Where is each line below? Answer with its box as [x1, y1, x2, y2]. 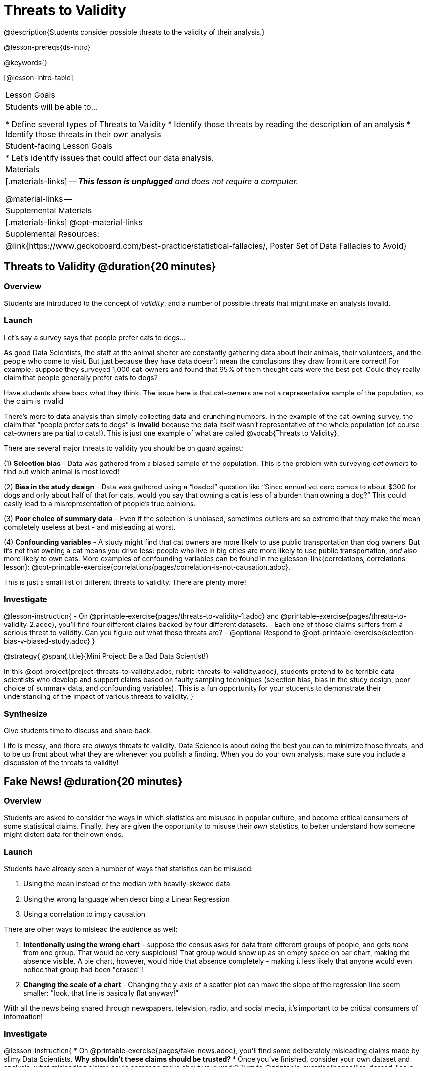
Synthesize [4, 708, 48, 719]
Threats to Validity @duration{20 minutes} [4, 260, 216, 273]
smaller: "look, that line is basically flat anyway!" [23, 989, 179, 997]
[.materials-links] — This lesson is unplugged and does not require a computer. [5, 176, 299, 186]
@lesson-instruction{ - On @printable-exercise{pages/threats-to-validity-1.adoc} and [4, 612, 279, 621]
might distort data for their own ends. [4, 830, 124, 839]
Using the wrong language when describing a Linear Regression [23, 895, 230, 904]
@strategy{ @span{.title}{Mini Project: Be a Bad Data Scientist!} [4, 652, 209, 661]
